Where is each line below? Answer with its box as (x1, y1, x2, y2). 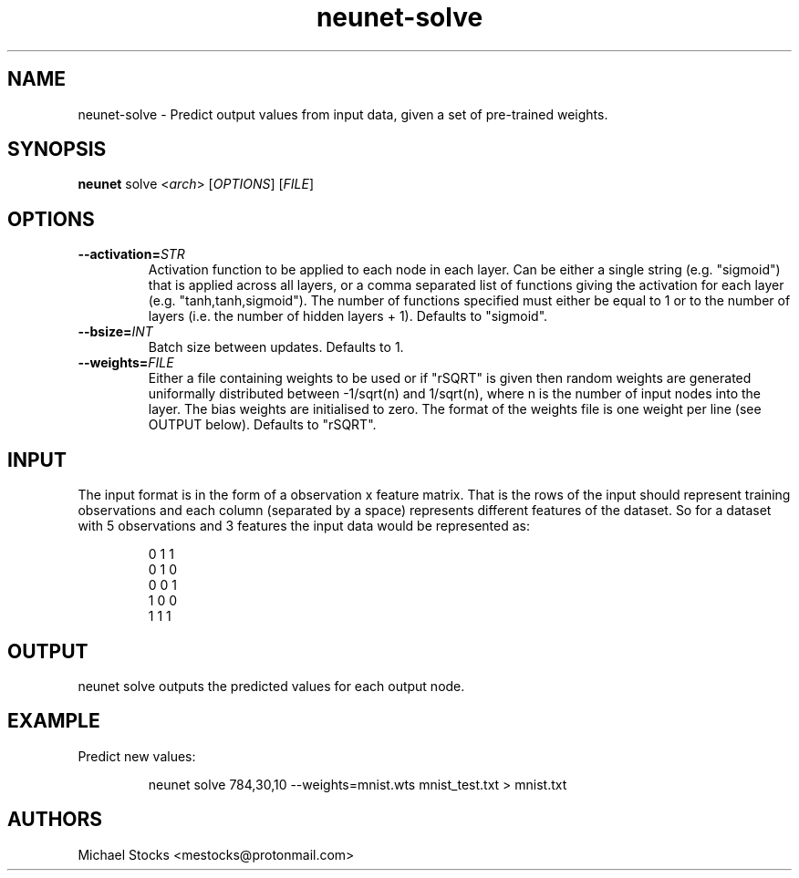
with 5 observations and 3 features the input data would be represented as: (78, 518, 530, 534)
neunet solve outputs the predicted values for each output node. (78, 677, 465, 694)
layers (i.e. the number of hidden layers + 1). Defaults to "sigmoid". (148, 308, 548, 325)
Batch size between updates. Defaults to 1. (148, 339, 404, 356)
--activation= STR (78, 246, 185, 263)
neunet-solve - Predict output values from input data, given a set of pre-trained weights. (78, 106, 608, 122)
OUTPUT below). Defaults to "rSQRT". (148, 417, 377, 433)
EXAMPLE (7, 709, 100, 733)
